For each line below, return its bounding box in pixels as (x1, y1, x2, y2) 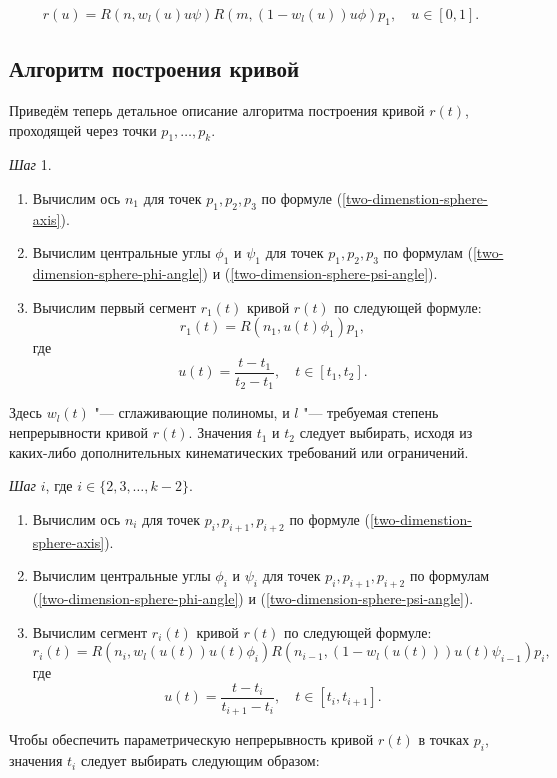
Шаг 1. (9, 154, 52, 175)
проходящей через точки (9, 119, 157, 140)
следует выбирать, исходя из (299, 422, 473, 443)
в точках (418, 729, 470, 750)
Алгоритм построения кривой (9, 53, 300, 84)
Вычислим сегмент (32, 621, 148, 642)
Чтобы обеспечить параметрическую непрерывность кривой (9, 729, 374, 750)
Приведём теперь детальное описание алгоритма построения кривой (9, 100, 425, 120)
